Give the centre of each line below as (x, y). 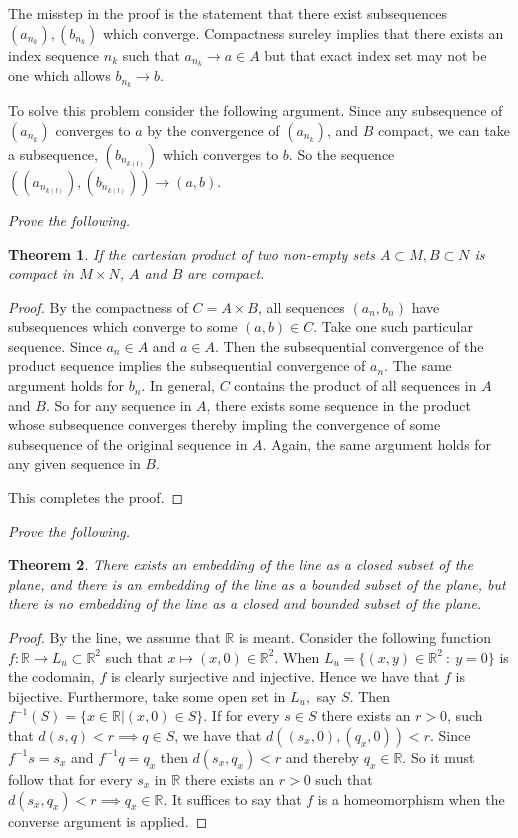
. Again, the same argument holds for (377, 443)
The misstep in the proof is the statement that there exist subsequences (227, 13)
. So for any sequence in (118, 404)
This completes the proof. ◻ (96, 497)
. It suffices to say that (232, 798)
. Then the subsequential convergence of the (349, 345)
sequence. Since (55, 345)
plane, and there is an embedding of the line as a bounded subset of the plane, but (257, 583)
